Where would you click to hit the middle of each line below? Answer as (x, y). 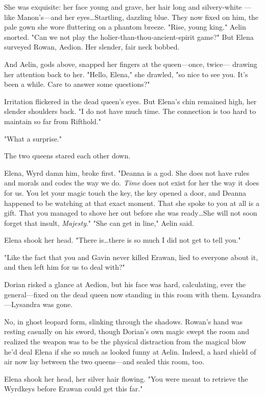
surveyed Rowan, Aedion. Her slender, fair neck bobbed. (92, 47)
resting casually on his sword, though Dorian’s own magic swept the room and (127, 331)
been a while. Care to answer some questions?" (77, 84)
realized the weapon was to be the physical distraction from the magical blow (125, 342)
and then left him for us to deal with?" (65, 267)
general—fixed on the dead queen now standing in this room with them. (117, 294)
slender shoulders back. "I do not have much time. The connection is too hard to (130, 111)
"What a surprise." (33, 138)
